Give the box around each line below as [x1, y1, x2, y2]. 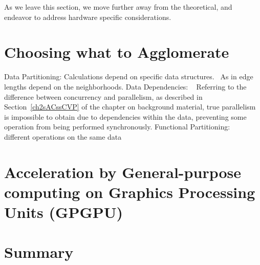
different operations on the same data [4, 131, 122, 142]
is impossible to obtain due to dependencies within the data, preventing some [4, 111, 247, 122]
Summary [4, 241, 74, 262]
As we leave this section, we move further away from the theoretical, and [4, 2, 232, 12]
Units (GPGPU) [4, 202, 123, 223]
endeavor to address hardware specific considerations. [4, 11, 171, 22]
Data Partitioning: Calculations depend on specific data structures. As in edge [4, 71, 253, 82]
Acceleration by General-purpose [4, 161, 242, 182]
